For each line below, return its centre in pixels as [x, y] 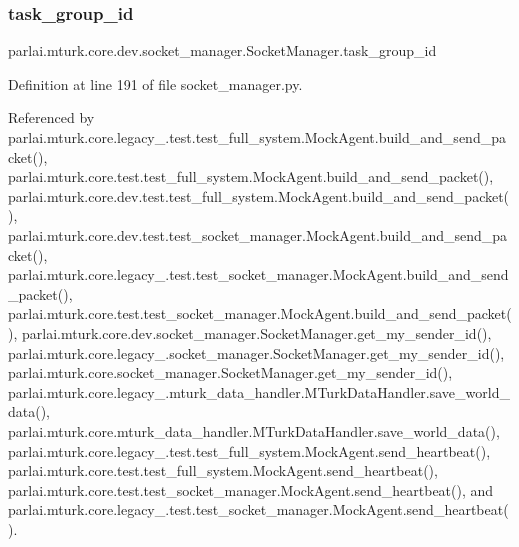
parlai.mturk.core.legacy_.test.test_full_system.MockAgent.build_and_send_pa [257, 137]
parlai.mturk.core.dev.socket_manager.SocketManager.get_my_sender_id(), [256, 332]
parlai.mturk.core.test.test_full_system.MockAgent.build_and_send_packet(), [251, 176]
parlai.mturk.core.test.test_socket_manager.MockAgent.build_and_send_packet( [260, 313]
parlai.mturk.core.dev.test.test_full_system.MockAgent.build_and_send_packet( [259, 195]
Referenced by [51, 117]
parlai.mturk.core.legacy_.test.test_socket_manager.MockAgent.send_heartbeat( [258, 509]
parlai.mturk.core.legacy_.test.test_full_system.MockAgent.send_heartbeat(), [249, 450]
